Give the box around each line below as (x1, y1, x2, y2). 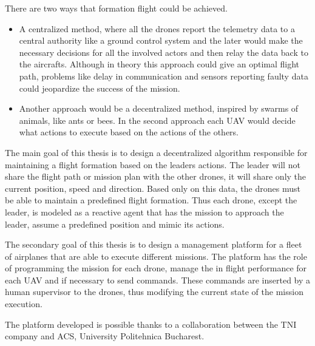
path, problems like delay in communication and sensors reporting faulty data (19, 69, 308, 82)
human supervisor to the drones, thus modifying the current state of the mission (5, 285, 303, 298)
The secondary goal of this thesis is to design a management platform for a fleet (5, 238, 302, 251)
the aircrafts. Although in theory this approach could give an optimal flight (19, 58, 299, 70)
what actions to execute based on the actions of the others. (19, 126, 239, 138)
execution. (5, 297, 42, 310)
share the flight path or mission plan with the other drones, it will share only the (5, 170, 307, 183)
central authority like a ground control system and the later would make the (19, 34, 303, 47)
